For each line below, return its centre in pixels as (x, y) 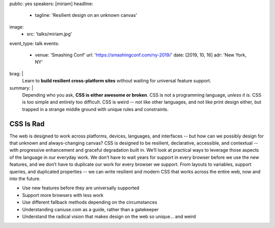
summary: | (21, 88)
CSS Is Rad (27, 124)
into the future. (25, 179)
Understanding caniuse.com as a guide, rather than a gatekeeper (90, 209)
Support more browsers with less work (63, 195)
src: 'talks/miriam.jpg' (49, 34)
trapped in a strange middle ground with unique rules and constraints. (95, 109)
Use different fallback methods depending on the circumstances (90, 202)
